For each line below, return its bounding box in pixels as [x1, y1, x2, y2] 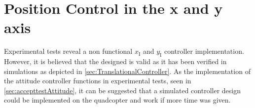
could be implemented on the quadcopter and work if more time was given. [4, 95, 231, 105]
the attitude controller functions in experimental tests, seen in [4, 75, 191, 86]
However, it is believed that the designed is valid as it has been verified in [4, 56, 227, 67]
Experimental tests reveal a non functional [4, 46, 133, 56]
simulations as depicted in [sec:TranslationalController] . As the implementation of [4, 66, 251, 76]
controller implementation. [164, 46, 244, 56]
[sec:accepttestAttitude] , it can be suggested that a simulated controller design [4, 85, 241, 95]
